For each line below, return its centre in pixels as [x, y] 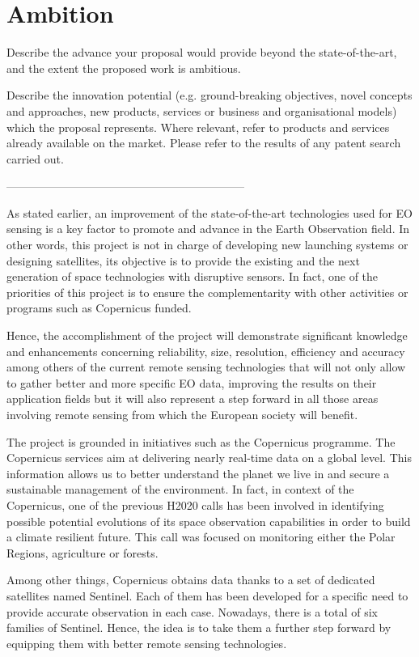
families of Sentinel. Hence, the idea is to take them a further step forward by [199, 627]
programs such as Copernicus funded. [99, 308]
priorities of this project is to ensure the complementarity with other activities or [207, 292]
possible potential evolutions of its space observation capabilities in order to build [209, 521]
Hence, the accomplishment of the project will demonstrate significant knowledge [207, 335]
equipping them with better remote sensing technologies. [147, 643]
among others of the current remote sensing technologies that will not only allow [206, 367]
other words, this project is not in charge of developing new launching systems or [207, 245]
